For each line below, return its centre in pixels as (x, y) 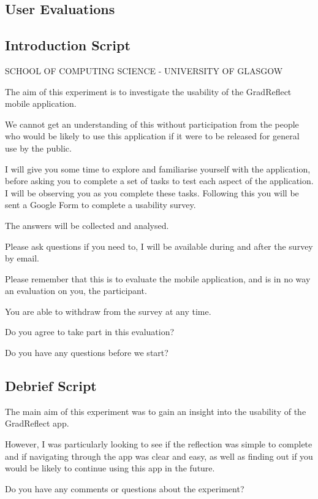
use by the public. (38, 148)
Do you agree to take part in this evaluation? (90, 332)
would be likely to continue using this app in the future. (110, 468)
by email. (22, 258)
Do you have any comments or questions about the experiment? (125, 488)
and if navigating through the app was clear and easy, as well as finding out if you (159, 456)
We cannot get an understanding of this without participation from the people (152, 124)
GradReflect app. (37, 423)
